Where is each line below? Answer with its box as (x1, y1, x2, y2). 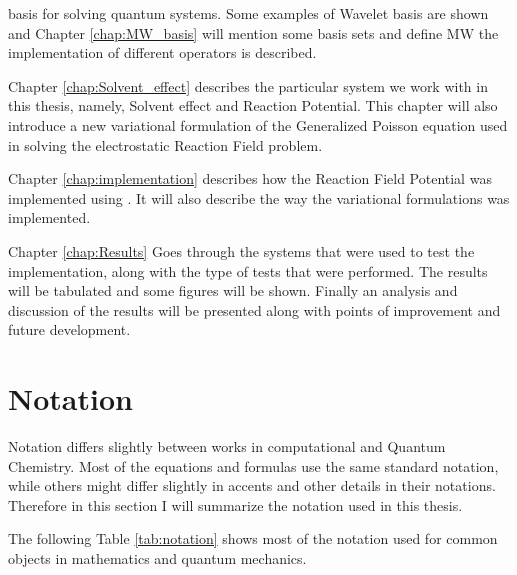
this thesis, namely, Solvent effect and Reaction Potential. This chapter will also (8, 95, 498, 116)
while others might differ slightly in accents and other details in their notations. (8, 475, 496, 496)
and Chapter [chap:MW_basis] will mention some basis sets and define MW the (8, 22, 499, 43)
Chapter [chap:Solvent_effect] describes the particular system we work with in (8, 75, 488, 96)
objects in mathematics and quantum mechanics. (8, 548, 307, 568)
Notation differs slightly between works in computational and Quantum (8, 436, 446, 457)
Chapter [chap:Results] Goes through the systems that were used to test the (8, 240, 475, 261)
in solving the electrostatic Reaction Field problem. (8, 134, 323, 155)
